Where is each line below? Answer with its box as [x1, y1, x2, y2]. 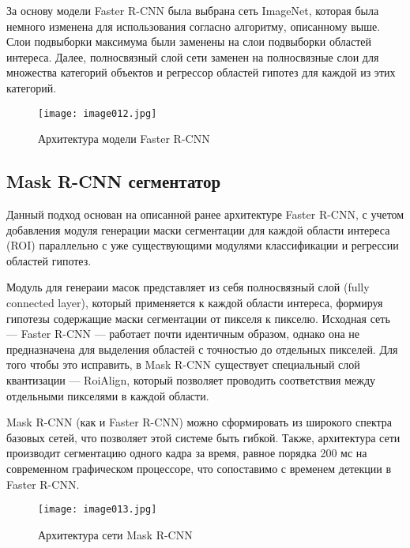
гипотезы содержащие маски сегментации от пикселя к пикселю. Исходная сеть [6, 310, 390, 326]
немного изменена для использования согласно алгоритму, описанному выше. [6, 17, 381, 34]
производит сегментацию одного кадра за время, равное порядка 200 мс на [6, 445, 367, 461]
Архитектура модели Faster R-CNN [38, 130, 210, 147]
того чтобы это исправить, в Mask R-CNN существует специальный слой [6, 356, 360, 373]
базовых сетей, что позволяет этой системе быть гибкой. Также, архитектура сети [6, 429, 401, 445]
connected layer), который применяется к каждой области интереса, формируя [6, 294, 383, 310]
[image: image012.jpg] [38, 107, 157, 119]
